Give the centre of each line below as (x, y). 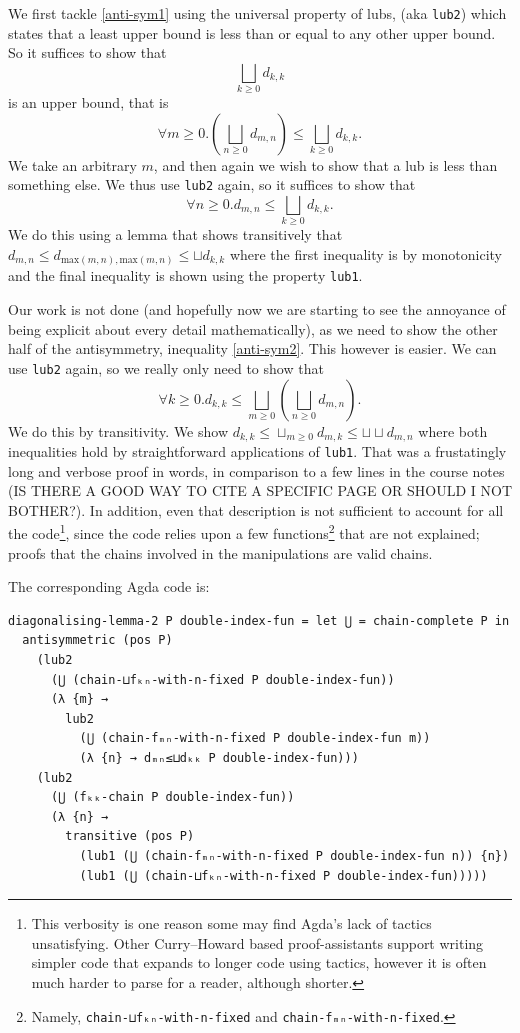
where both (453, 430)
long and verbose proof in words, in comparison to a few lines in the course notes (256, 470)
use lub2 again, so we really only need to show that (166, 367)
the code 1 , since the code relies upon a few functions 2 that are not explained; (244, 532)
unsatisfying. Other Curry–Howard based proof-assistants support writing (257, 942)
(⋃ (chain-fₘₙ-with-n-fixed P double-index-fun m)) (255, 738)
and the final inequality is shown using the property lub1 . (185, 275)
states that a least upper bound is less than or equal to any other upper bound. (252, 32)
